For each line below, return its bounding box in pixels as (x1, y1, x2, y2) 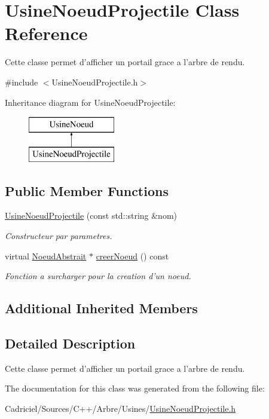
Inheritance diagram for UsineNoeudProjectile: (5, 96, 176, 108)
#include (5, 75, 38, 88)
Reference (5, 21, 88, 45)
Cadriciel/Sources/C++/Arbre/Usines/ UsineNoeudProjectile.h (5, 402, 236, 415)
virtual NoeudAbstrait (5, 249, 87, 262)
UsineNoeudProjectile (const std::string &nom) (5, 209, 178, 222)
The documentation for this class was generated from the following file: (5, 382, 265, 394)
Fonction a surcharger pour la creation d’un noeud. (5, 270, 191, 282)
